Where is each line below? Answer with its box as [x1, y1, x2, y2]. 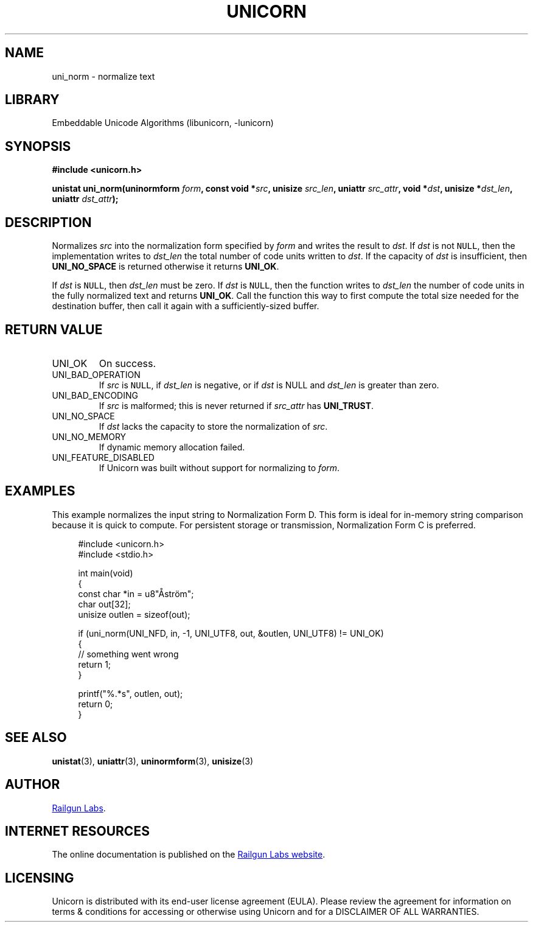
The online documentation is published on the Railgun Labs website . [52, 849, 326, 860]
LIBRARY [5, 92, 60, 108]
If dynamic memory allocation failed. [99, 441, 245, 452]
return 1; [78, 659, 111, 670]
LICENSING [5, 870, 74, 886]
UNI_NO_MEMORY [52, 431, 127, 442]
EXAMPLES [5, 483, 75, 499]
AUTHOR [5, 777, 60, 792]
